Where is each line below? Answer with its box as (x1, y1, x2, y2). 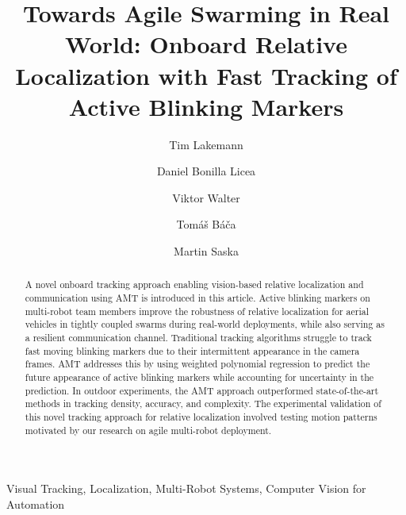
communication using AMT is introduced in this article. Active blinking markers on (25, 291, 370, 305)
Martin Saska (174, 243, 239, 259)
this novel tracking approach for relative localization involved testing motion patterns (25, 410, 377, 424)
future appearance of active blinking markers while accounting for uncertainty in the (25, 371, 374, 384)
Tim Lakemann (169, 136, 243, 152)
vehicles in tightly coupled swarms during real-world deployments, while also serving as (25, 317, 385, 331)
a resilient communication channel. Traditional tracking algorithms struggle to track (25, 331, 372, 344)
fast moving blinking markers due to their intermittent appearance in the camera (25, 344, 360, 357)
